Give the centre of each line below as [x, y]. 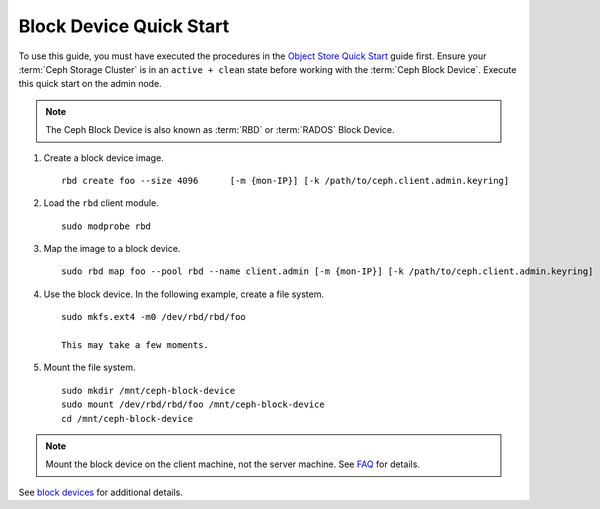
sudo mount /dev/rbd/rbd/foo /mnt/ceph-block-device [193, 404]
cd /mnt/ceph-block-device [127, 418]
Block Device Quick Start [124, 26]
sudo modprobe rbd [106, 226]
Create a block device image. [103, 157]
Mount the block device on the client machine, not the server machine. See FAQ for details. [232, 464]
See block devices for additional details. [101, 492]
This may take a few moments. [135, 345]
